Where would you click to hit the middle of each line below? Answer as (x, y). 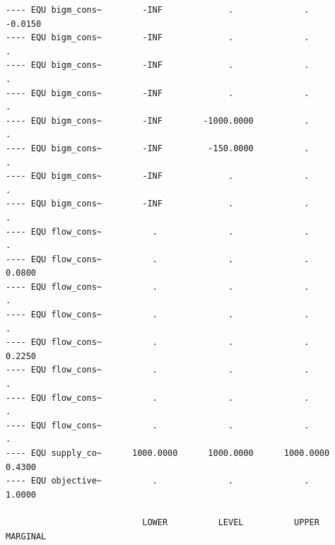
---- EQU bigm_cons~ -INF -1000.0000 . (158, 121)
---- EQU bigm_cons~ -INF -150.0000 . (158, 148)
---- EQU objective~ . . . (158, 481)
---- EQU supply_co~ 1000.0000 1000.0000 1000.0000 (168, 453)
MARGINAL (26, 536)
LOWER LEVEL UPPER (231, 522)
